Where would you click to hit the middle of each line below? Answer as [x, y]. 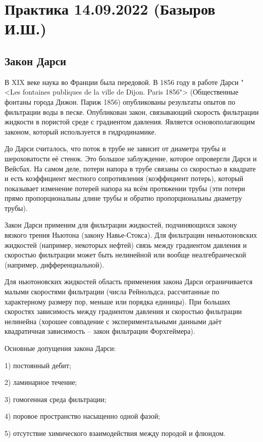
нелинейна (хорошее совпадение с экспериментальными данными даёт [113, 321]
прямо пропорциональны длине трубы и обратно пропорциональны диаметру [123, 198]
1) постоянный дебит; [38, 365]
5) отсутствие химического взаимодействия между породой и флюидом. [115, 433]
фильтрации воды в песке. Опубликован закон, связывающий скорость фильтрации [132, 112]
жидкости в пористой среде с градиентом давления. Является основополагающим [130, 122]
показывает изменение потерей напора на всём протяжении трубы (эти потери [125, 188]
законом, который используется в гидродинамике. [81, 131]
